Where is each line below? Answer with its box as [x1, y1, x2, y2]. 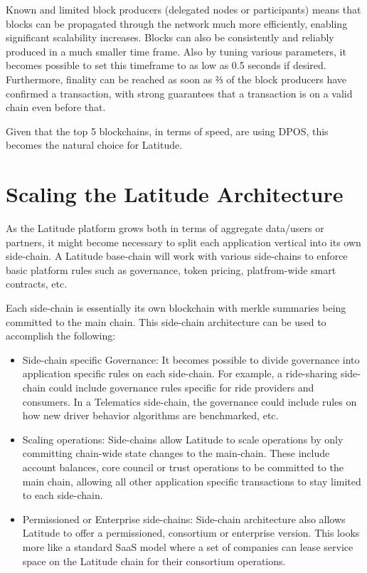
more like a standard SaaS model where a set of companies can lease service [22, 539, 353, 554]
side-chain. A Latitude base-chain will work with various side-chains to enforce [6, 248, 348, 263]
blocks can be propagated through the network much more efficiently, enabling [6, 16, 348, 31]
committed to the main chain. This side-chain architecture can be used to [6, 314, 326, 329]
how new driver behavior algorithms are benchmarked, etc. [22, 408, 279, 423]
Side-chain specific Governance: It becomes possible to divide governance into [22, 352, 360, 367]
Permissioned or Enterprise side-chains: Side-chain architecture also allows [22, 511, 346, 526]
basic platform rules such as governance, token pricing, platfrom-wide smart [6, 262, 336, 277]
